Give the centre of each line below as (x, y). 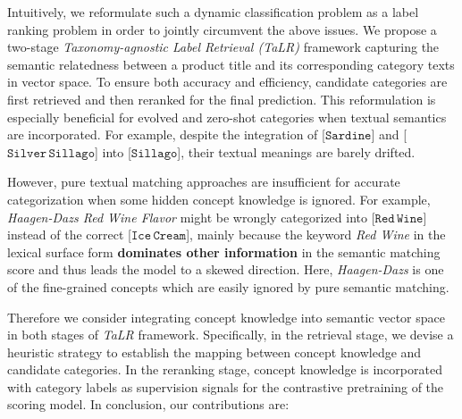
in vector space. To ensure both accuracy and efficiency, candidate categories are (227, 82)
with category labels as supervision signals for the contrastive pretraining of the (226, 386)
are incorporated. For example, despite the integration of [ (166, 134)
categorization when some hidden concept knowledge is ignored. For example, (219, 199)
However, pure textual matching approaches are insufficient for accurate (204, 182)
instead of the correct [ (69, 235)
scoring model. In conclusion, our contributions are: (148, 404)
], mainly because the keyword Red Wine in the (316, 235)
